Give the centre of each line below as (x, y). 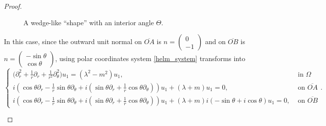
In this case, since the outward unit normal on (73, 41)
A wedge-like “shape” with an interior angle (89, 22)
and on (215, 41)
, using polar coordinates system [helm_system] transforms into (150, 58)
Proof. (13, 6)
